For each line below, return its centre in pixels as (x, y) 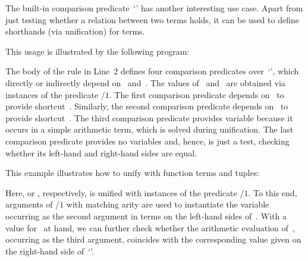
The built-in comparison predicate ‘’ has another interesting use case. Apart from (154, 8)
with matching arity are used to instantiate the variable (168, 204)
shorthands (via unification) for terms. (75, 31)
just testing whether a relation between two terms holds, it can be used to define (152, 19)
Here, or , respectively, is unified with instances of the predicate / (125, 192)
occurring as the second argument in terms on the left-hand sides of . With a (146, 216)
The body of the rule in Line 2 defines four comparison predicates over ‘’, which (152, 71)
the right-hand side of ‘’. (50, 251)
